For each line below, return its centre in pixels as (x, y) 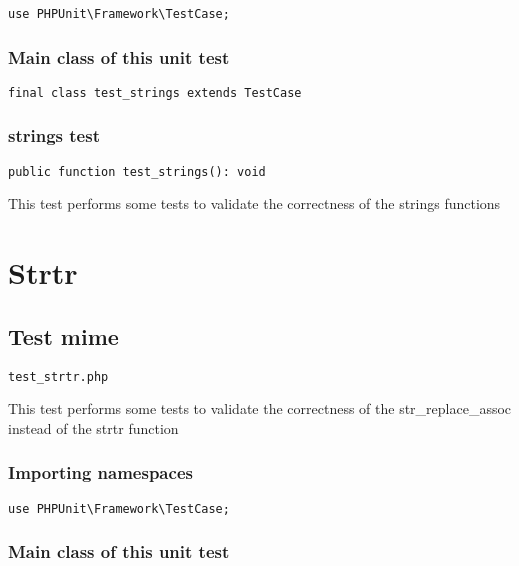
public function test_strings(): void (137, 171)
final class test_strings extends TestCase (155, 92)
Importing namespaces (100, 472)
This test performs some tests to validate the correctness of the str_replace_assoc (260, 408)
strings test (54, 135)
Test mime (63, 335)
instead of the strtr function (93, 427)
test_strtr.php (58, 376)
